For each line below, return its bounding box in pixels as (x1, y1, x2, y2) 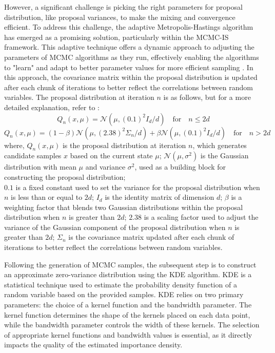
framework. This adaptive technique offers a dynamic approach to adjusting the (4, 41, 254, 52)
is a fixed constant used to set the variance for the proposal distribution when (15, 181, 260, 192)
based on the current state (70, 150, 153, 161)
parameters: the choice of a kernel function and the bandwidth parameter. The (4, 299, 252, 310)
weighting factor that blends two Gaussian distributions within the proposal (4, 201, 243, 212)
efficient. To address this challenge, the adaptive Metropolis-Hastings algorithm (4, 22, 253, 32)
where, (4, 139, 25, 150)
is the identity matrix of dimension (105, 192, 214, 202)
